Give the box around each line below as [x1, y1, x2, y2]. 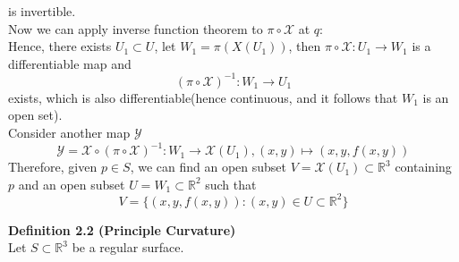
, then [288, 37, 321, 55]
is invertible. [8, 2, 76, 20]
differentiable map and [8, 54, 132, 72]
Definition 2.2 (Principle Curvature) [8, 220, 236, 239]
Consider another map [8, 123, 131, 142]
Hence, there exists [8, 37, 112, 55]
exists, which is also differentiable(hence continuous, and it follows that [8, 88, 398, 106]
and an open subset [18, 174, 125, 193]
